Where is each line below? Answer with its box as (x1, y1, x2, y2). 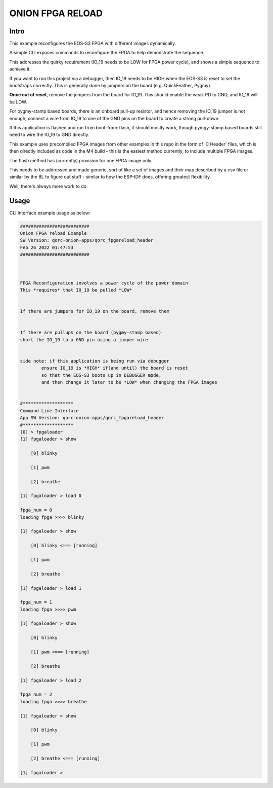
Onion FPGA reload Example (20, 230, 87, 236)
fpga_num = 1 (20, 599, 53, 605)
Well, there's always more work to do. (9, 183, 88, 189)
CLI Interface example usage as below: (9, 209, 90, 216)
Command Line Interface (20, 408, 79, 413)
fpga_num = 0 (20, 507, 53, 513)
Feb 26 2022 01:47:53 (20, 244, 74, 250)
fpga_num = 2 (20, 692, 53, 697)
